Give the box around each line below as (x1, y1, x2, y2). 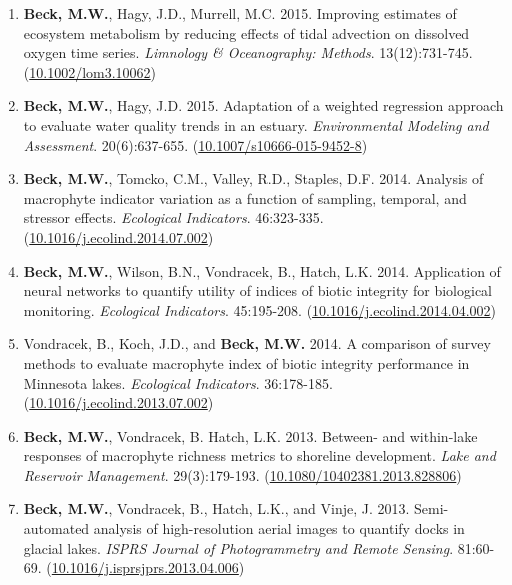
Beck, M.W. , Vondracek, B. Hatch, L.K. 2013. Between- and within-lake (23, 425, 478, 446)
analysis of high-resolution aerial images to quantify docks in (93, 518, 465, 539)
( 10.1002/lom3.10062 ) (23, 61, 157, 82)
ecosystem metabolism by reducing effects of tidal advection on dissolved (23, 22, 470, 43)
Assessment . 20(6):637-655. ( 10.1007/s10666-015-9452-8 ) (23, 134, 368, 155)
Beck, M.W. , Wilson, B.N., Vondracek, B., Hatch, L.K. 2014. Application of (23, 260, 501, 281)
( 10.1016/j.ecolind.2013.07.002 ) (23, 392, 214, 413)
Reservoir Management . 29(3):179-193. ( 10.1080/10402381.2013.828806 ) (23, 464, 462, 485)
